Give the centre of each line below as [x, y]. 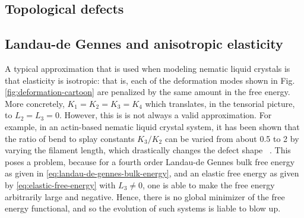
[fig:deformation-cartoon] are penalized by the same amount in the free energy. [148, 92]
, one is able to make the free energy [209, 184]
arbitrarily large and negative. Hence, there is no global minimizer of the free [145, 196]
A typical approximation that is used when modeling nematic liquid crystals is [148, 68]
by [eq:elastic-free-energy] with [60, 184]
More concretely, [35, 103]
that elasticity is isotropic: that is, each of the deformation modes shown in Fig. [150, 80]
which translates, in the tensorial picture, [220, 103]
